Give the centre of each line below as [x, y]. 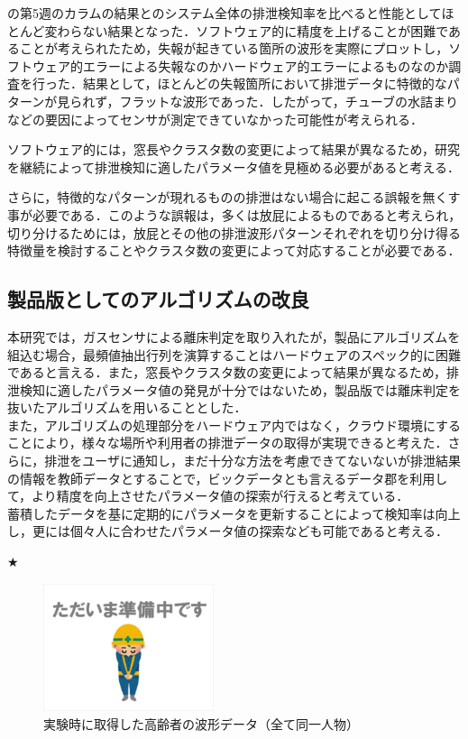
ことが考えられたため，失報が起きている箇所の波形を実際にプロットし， [234, 48]
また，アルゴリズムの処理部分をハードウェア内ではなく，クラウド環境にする [234, 425]
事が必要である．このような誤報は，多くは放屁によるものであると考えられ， [234, 214]
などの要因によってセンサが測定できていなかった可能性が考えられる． [215, 119]
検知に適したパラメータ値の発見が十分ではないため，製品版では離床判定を [240, 389]
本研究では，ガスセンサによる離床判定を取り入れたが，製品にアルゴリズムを [234, 336]
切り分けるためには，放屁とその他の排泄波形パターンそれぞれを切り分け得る [234, 232]
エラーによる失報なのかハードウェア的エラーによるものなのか [266, 65]
